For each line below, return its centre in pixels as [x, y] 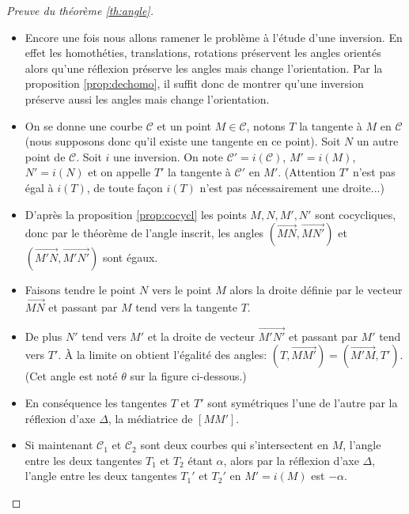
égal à [39, 187]
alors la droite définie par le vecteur [316, 290]
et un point [184, 125]
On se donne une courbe [84, 125]
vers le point [182, 290]
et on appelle [119, 172]
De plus [44, 336]
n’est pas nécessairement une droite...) [292, 187]
